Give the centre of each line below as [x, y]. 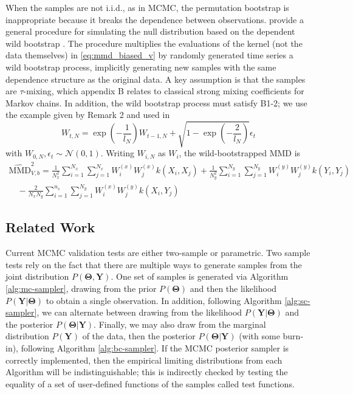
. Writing [118, 153]
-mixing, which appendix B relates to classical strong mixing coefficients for [164, 91]
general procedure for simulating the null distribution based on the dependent [150, 31]
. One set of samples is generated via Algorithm [200, 276]
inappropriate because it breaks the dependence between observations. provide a [155, 19]
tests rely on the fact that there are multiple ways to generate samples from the [154, 264]
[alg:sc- [297, 300]
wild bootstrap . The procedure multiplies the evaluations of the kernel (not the [154, 43]
